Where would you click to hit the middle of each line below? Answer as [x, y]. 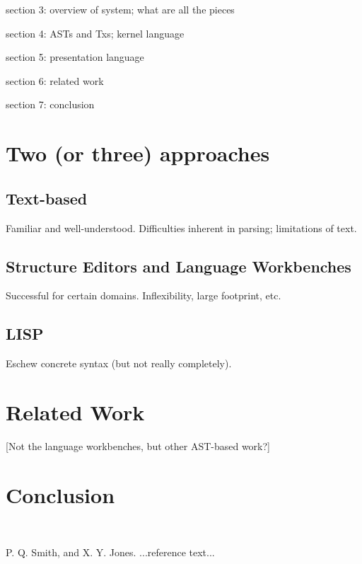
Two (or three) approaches [138, 153]
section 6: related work [55, 80]
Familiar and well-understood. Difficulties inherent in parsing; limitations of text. [181, 228]
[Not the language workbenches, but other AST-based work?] [138, 445]
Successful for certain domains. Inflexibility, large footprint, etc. [144, 295]
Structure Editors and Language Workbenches [179, 266]
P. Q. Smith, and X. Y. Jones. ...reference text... [110, 552]
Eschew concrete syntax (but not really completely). [119, 363]
